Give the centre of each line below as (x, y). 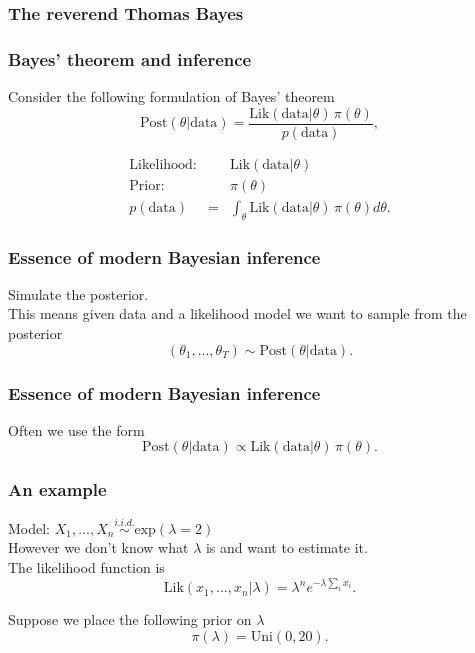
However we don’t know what (98, 547)
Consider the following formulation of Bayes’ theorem (171, 96)
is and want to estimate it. (286, 547)
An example (57, 489)
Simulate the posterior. (78, 293)
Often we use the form (76, 429)
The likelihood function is (86, 567)
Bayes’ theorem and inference (130, 58)
